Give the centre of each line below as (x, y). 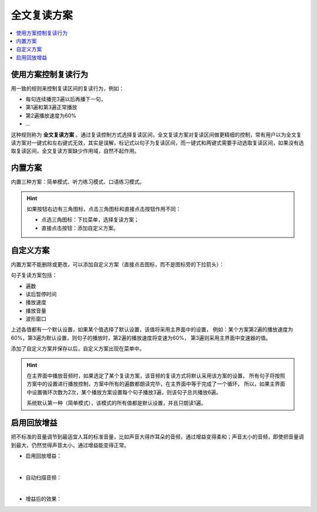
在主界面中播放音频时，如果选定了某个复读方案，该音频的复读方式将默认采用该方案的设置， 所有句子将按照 (156, 376)
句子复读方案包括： (34, 275)
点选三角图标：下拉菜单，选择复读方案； (90, 220)
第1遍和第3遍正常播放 (51, 107)
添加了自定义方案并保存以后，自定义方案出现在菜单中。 (78, 349)
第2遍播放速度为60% (51, 115)
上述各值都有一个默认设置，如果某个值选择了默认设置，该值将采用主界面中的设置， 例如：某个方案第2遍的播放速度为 (152, 330)
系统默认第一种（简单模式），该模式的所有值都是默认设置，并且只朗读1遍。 (117, 403)
